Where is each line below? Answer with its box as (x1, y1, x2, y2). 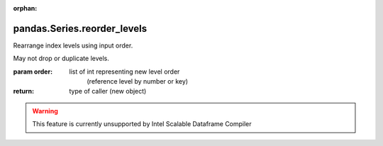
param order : (13, 67, 53, 76)
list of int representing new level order (69, 67, 180, 76)
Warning (32, 106, 58, 115)
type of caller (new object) (69, 87, 147, 96)
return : (13, 87, 35, 96)
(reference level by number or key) (87, 77, 188, 86)
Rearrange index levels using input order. (13, 41, 133, 50)
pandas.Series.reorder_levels (13, 22, 148, 35)
